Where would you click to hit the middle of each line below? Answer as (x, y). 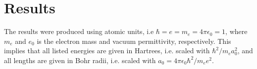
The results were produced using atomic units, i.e (79, 31)
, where (236, 31)
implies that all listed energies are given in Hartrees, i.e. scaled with (107, 51)
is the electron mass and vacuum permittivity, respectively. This (134, 41)
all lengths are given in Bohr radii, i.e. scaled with (80, 60)
